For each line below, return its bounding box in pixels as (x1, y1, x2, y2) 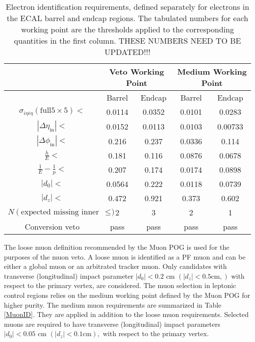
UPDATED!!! (104, 46, 151, 57)
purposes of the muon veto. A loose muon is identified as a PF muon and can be (4, 251, 246, 262)
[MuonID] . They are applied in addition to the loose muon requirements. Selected (4, 309, 249, 319)
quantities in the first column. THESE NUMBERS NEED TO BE (14, 35, 241, 46)
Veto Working (109, 66, 164, 77)
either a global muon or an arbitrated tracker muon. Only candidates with (4, 261, 227, 271)
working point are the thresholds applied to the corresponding (21, 24, 234, 35)
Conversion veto (25, 221, 80, 232)
